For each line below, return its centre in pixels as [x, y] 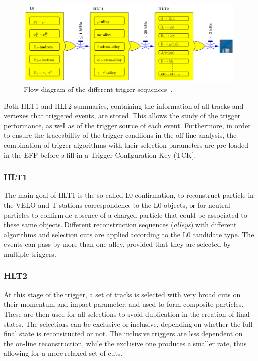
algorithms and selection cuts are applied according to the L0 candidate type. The [129, 234]
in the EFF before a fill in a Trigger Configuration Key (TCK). [100, 154]
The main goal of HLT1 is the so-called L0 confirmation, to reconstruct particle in [129, 195]
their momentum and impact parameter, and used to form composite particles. [124, 304]
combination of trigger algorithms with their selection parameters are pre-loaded [126, 144]
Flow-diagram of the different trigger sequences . [98, 89]
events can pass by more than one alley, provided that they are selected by [117, 244]
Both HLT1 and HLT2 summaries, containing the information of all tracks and [124, 106]
